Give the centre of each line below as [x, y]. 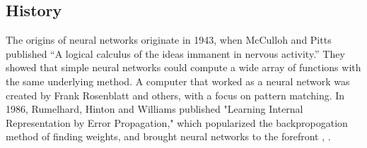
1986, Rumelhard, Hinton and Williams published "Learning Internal [155, 109]
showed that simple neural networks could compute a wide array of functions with [183, 67]
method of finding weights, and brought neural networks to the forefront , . [168, 136]
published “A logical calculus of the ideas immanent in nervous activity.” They [175, 53]
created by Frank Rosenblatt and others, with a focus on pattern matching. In [175, 95]
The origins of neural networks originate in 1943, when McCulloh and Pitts [169, 40]
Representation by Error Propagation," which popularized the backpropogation [177, 122]
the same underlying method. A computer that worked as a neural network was [178, 81]
